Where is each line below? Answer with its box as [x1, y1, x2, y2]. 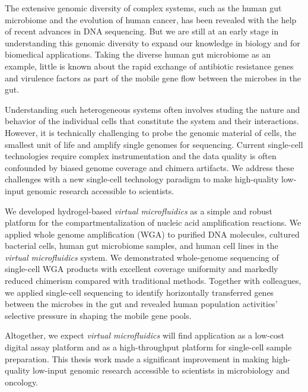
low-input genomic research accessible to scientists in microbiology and [33, 364, 290, 377]
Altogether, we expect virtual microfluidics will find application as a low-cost [5, 329, 284, 342]
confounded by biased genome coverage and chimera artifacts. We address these [5, 161, 294, 173]
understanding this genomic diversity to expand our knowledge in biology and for [5, 36, 300, 49]
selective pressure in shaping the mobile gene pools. [5, 309, 192, 321]
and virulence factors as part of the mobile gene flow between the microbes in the [5, 71, 301, 84]
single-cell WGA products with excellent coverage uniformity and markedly [5, 263, 278, 275]
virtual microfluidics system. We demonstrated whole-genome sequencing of [5, 251, 279, 263]
